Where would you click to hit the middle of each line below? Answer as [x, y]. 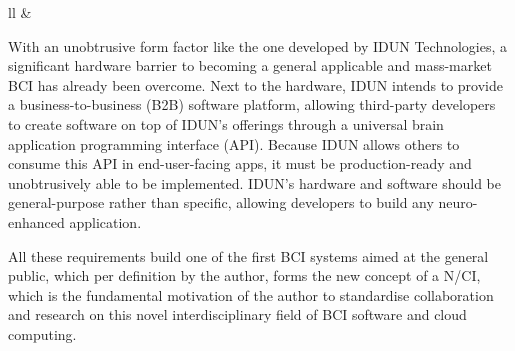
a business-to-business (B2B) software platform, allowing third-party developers [252, 104]
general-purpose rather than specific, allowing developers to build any [221, 202]
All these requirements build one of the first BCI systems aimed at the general [248, 255]
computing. [42, 333]
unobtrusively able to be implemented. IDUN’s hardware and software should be [255, 182]
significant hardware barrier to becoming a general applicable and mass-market [250, 65]
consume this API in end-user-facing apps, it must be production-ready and [240, 163]
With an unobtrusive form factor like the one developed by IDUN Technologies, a [258, 45]
